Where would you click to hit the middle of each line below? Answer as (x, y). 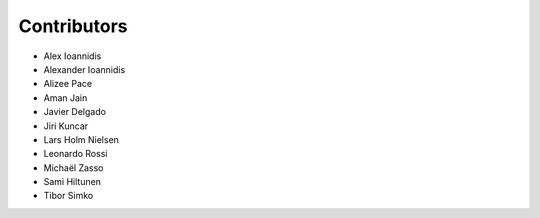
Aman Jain (65, 97)
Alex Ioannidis (72, 56)
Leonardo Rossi (75, 154)
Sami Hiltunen (72, 182)
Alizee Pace (68, 84)
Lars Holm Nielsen (81, 139)
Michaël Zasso (73, 167)
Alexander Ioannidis (84, 69)
